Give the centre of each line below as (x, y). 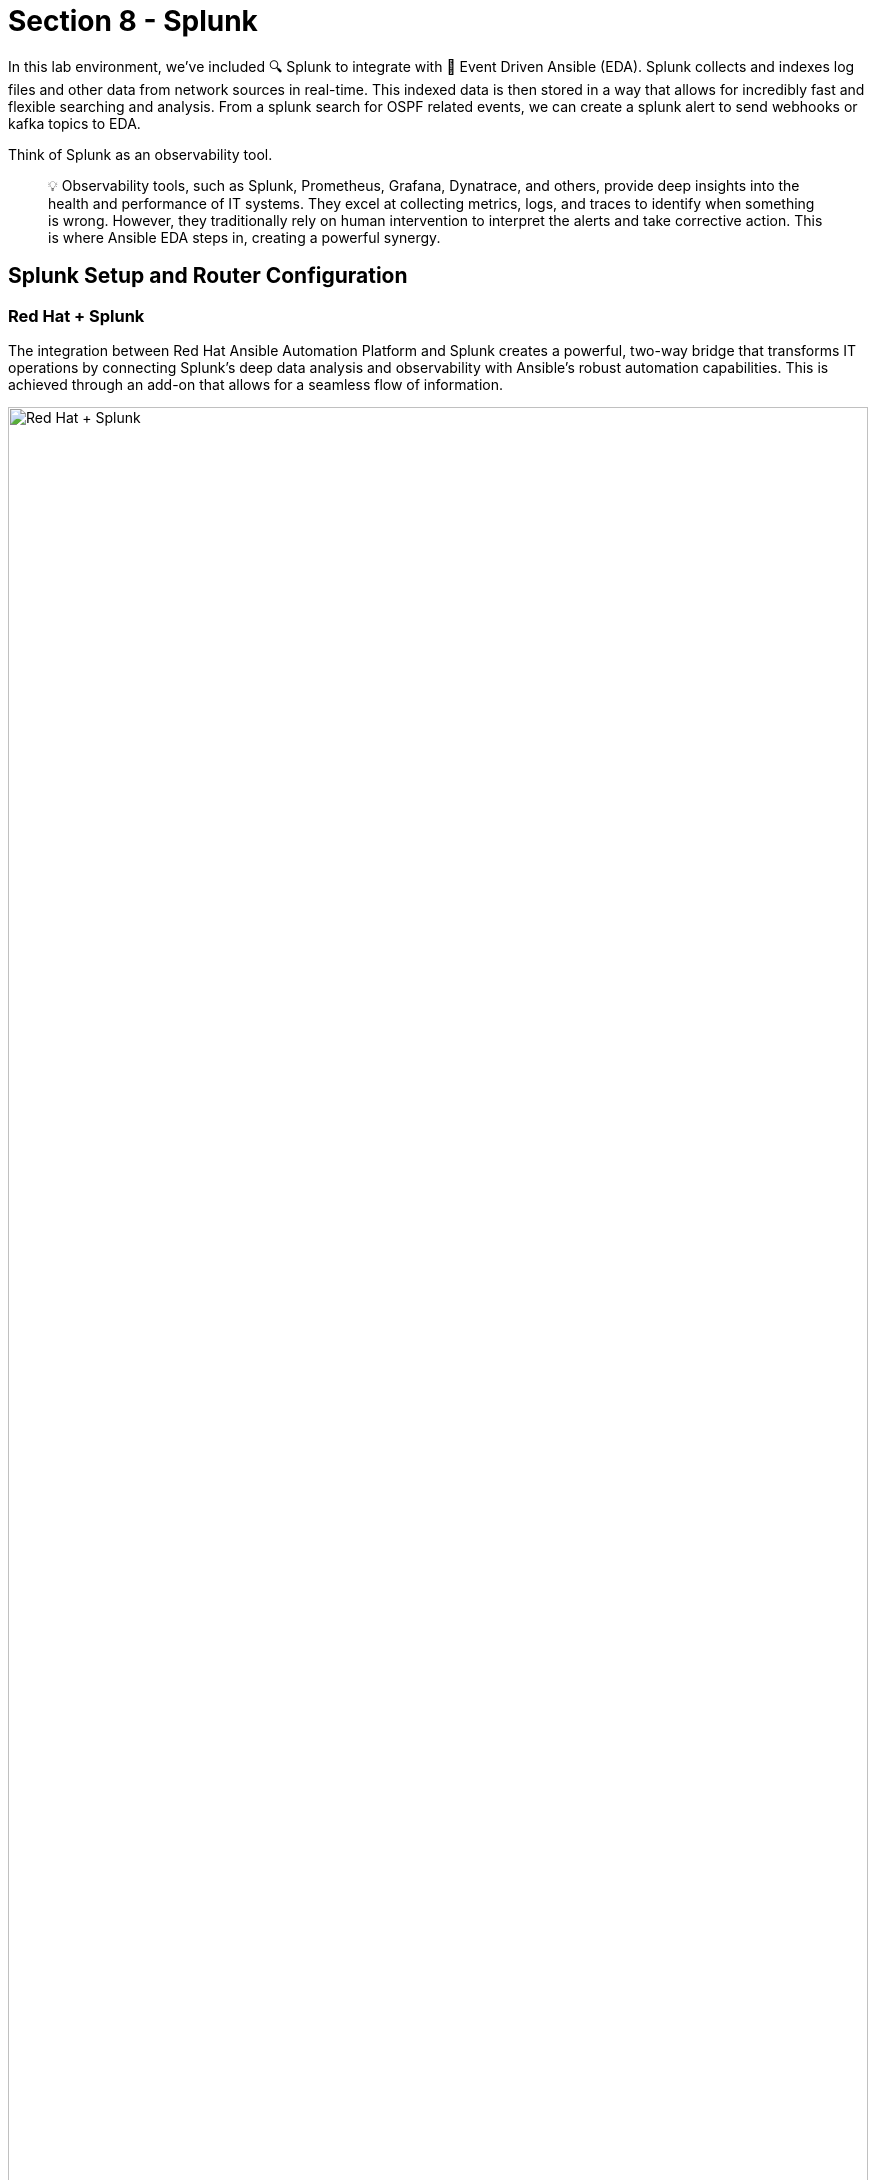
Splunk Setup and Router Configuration (208, 276)
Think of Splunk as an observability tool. (140, 154)
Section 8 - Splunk (133, 21)
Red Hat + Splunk (76, 315)
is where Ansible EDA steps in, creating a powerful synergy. (244, 237)
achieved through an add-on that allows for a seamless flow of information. (255, 384)
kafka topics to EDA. (74, 123)
